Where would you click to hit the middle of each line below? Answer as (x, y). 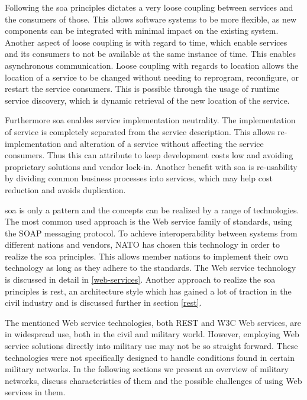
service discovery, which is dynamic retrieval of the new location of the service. (147, 100)
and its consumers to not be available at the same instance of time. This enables (151, 54)
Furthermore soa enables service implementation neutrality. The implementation (150, 120)
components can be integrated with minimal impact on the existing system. (142, 31)
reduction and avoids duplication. (65, 189)
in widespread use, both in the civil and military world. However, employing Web (152, 334)
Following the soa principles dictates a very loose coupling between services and (149, 7)
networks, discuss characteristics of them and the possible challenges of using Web (153, 380)
